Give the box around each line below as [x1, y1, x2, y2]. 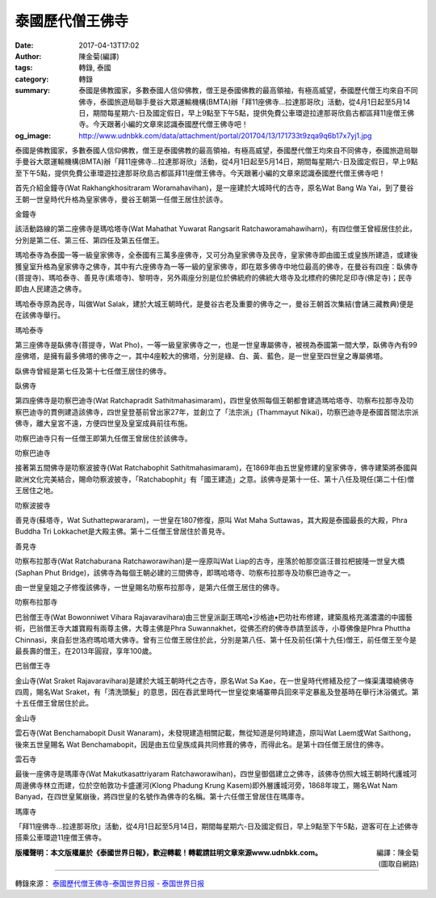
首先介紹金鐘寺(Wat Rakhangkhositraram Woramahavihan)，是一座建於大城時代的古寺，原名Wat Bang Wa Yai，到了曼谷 [15, 183, 414, 193]
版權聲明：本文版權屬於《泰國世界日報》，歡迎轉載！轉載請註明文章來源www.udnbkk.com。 [15, 847, 322, 857]
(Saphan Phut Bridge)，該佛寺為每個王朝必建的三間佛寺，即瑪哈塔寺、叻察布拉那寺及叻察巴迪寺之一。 [15, 567, 355, 577]
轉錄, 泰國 [78, 63, 111, 73]
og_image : [15, 130, 52, 141]
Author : [15, 51, 42, 61]
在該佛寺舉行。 [15, 310, 65, 320]
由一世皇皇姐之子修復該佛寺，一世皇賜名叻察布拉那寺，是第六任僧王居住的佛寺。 [15, 582, 284, 592]
